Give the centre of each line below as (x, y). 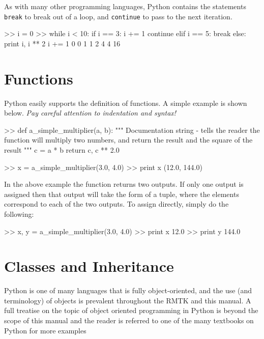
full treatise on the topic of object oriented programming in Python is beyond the (131, 310)
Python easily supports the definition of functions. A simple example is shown (126, 103)
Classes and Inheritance (89, 266)
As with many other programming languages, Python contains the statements (125, 6)
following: (19, 214)
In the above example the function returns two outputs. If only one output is (124, 184)
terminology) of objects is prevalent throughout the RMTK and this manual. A (128, 300)
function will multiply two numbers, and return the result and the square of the (128, 140)
